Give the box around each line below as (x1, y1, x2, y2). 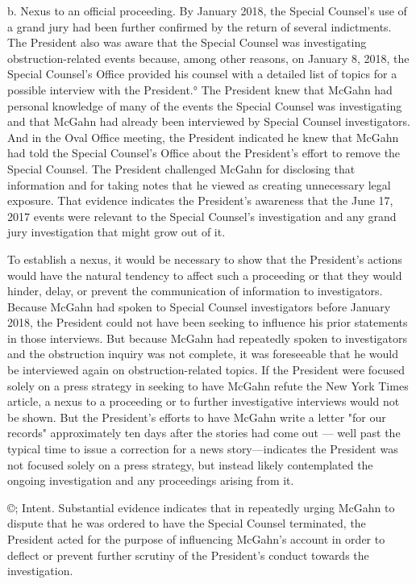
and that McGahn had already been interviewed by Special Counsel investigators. (7, 113, 410, 130)
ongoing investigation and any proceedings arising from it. (7, 472, 294, 489)
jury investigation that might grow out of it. (7, 223, 226, 240)
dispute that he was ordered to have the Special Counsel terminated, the (7, 515, 366, 532)
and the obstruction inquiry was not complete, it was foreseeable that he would (7, 345, 398, 362)
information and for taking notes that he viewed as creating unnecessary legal (7, 176, 391, 193)
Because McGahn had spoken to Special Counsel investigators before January (7, 298, 391, 315)
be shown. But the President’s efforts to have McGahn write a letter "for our (7, 408, 386, 425)
